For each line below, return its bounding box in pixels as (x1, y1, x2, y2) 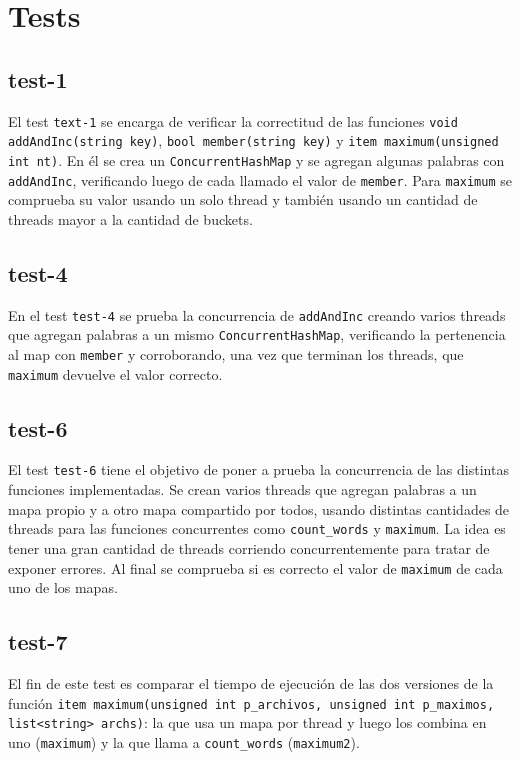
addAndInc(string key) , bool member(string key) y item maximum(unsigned (8, 130, 499, 151)
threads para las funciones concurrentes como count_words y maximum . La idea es (8, 518, 506, 539)
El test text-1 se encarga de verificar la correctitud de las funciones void (8, 110, 458, 131)
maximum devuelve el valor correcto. (8, 363, 223, 384)
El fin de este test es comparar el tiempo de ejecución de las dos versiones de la (8, 672, 494, 693)
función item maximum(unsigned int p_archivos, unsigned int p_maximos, (8, 692, 495, 713)
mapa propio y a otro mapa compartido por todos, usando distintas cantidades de (8, 498, 510, 519)
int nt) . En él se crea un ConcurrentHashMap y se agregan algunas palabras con (8, 149, 505, 170)
